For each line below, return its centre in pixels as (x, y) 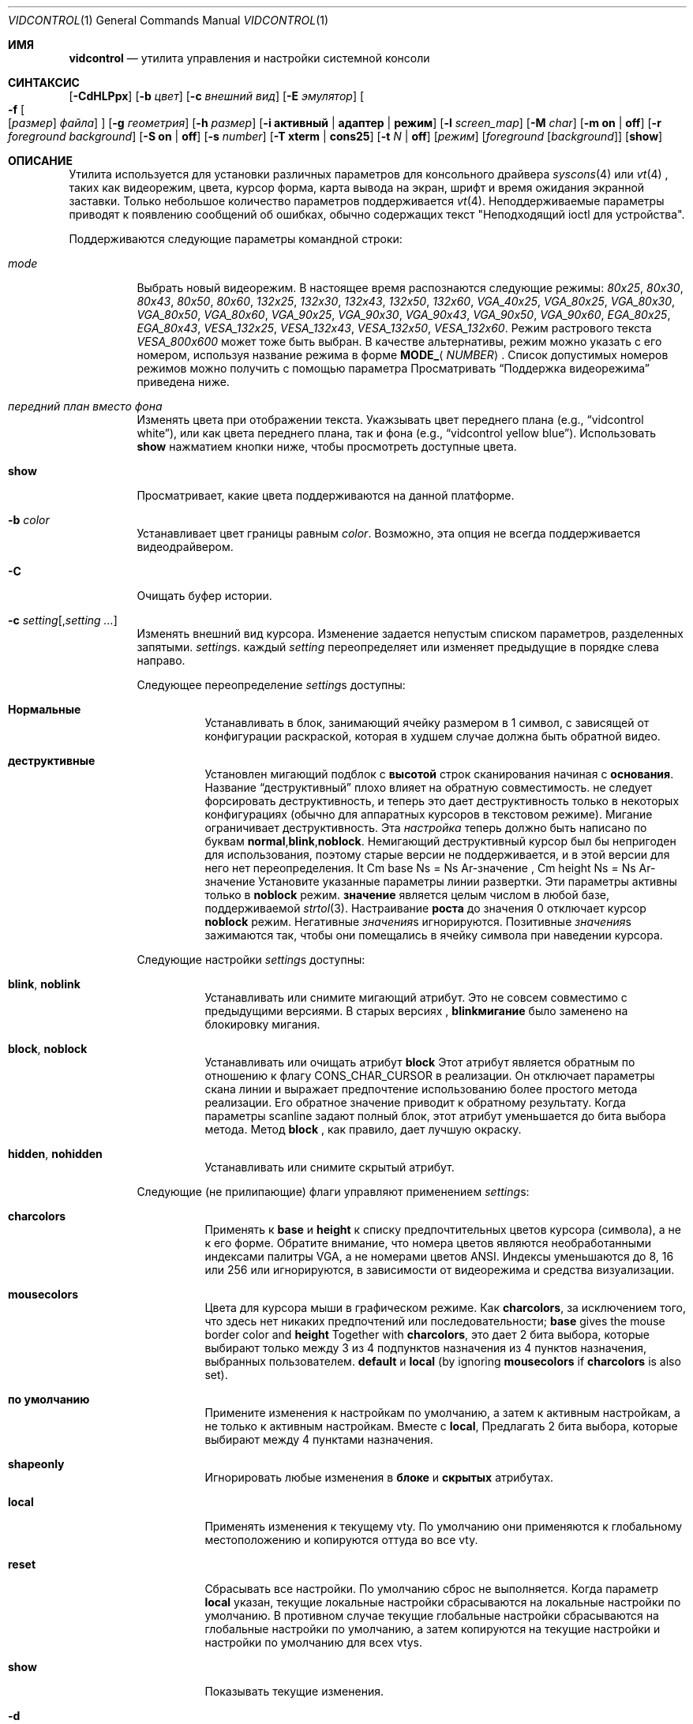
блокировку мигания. (262, 1024)
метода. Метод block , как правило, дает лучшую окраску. (363, 1129)
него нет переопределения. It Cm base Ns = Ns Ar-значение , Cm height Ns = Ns (420, 868)
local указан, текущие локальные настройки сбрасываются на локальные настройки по (443, 1602)
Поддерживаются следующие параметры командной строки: (236, 239)
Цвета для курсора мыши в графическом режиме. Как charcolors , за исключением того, (446, 1308)
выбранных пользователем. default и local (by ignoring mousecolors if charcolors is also (443, 1361)
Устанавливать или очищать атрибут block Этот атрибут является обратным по (420, 1062)
